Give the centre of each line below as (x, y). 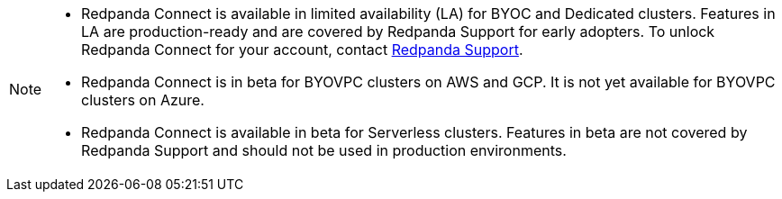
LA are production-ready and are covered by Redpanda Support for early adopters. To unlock (398, 32)
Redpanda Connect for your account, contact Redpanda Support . (302, 50)
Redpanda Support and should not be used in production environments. (324, 150)
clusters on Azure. (143, 100)
